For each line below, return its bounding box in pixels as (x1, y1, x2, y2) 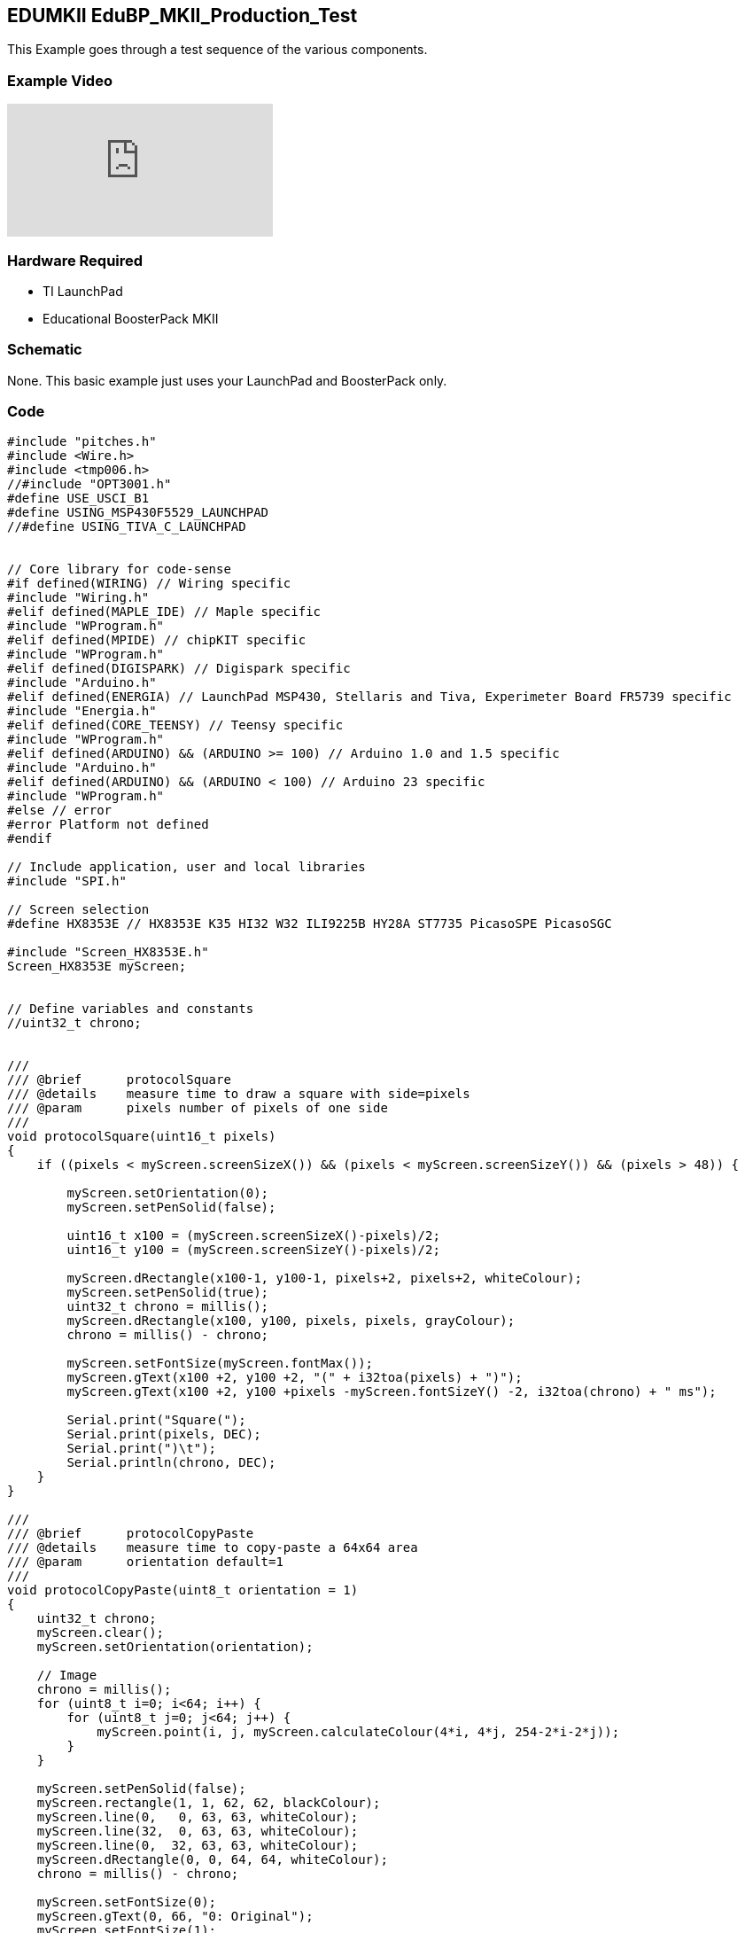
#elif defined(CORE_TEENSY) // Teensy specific (7, 718, 344, 733)
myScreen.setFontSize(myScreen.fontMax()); (66, 1356, 374, 1371)
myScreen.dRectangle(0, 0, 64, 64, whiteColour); (36, 1852, 388, 1867)
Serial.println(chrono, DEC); (66, 1455, 276, 1470)
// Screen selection (7, 902, 150, 917)
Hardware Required (7, 251, 144, 269)
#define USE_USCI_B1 (7, 491, 150, 506)
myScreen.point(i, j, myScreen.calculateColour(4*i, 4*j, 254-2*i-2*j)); (97, 1725, 620, 1740)
